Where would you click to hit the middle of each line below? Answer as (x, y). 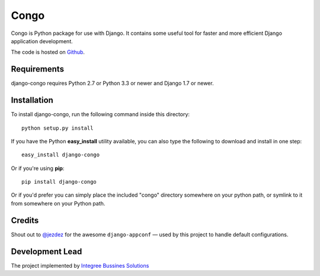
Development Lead (47, 251)
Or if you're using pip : (38, 168)
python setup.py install (57, 128)
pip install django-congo (59, 182)
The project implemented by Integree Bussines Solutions (80, 265)
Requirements (38, 69)
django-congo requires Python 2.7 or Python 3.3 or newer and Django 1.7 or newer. (112, 84)
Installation (32, 100)
